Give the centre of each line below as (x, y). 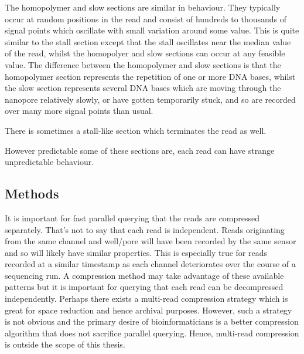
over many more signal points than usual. (79, 111)
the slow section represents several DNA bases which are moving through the (143, 88)
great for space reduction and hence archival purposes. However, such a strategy (148, 310)
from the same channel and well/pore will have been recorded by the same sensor (151, 241)
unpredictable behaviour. (49, 162)
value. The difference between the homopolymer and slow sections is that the (143, 64)
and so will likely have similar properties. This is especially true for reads (136, 252)
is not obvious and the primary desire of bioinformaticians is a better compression (152, 321)
